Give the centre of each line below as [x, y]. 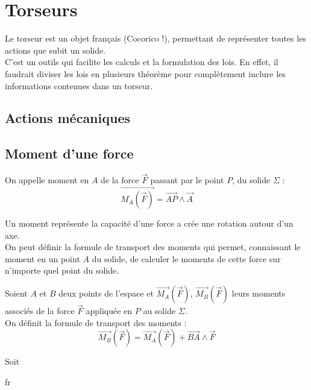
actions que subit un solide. [55, 50]
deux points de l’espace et [106, 293]
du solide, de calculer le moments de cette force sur [186, 258]
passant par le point [187, 180]
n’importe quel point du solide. [62, 270]
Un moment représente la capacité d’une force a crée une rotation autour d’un [149, 223]
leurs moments [259, 293]
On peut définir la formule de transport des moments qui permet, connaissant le [153, 247]
